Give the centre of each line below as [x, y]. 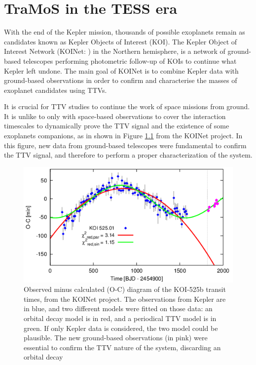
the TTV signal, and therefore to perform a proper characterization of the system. [128, 155]
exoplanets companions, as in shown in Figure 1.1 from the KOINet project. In [123, 136]
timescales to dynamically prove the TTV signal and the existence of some [117, 126]
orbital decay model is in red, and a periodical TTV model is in [120, 318]
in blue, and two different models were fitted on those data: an [118, 308]
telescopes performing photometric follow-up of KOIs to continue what [130, 61]
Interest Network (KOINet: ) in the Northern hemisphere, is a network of [115, 51]
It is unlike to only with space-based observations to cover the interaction [115, 116]
